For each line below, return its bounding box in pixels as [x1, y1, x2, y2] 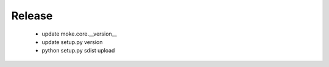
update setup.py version [41, 38, 103, 45]
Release [11, 9, 53, 22]
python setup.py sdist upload [41, 47, 115, 54]
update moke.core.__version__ [41, 30, 117, 37]
